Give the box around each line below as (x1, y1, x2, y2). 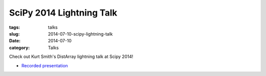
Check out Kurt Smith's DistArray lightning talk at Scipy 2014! (9, 54, 133, 59)
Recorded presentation (21, 62, 68, 68)
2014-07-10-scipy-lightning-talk (48, 31, 113, 37)
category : (9, 44, 30, 51)
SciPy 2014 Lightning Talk (9, 7, 118, 18)
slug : (9, 31, 20, 37)
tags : (9, 24, 20, 30)
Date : (9, 38, 21, 44)
